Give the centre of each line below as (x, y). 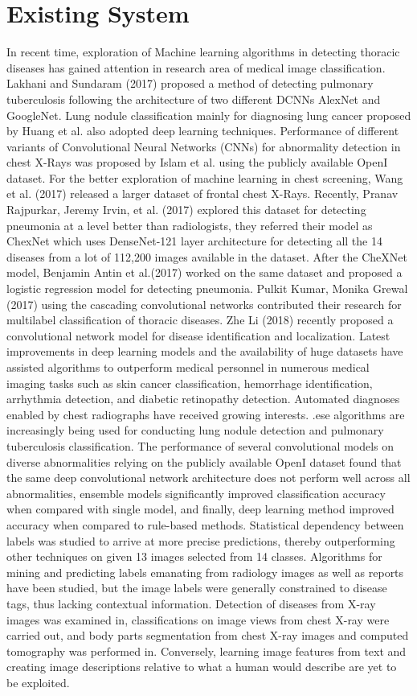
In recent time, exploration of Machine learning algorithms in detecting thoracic (203, 52)
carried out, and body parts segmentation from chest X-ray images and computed (208, 635)
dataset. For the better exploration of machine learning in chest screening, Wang (205, 177)
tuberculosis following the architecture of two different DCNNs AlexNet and (194, 99)
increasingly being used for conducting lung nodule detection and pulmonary (195, 430)
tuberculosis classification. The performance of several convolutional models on (200, 445)
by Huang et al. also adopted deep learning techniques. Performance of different (203, 131)
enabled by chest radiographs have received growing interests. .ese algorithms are (206, 414)
